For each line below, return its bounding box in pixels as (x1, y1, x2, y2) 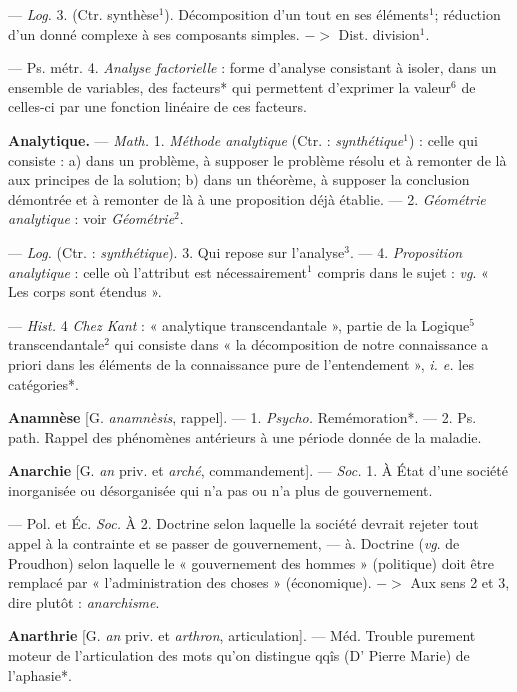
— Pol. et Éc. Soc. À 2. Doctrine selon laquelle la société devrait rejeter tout (8, 513, 479, 534)
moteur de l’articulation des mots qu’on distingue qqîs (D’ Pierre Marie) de (8, 645, 470, 666)
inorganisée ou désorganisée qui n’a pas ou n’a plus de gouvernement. (8, 479, 433, 500)
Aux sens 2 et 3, (410, 572, 510, 593)
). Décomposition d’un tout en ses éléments (164, 4, 429, 24)
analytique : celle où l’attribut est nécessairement (8, 261, 308, 282)
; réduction (434, 4, 501, 24)
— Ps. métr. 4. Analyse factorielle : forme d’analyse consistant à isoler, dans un (8, 57, 497, 78)
